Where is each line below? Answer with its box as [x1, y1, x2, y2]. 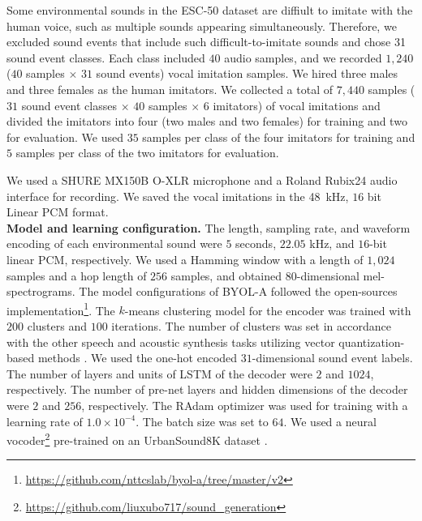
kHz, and [309, 235, 355, 252]
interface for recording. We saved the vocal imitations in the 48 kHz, [6, 187, 349, 204]
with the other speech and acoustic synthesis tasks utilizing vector [6, 333, 335, 350]
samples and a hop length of [6, 267, 147, 284]
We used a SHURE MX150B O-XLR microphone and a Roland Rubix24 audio [6, 171, 398, 188]
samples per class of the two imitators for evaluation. [15, 144, 279, 161]
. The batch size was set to [136, 412, 269, 429]
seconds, [235, 235, 277, 252]
